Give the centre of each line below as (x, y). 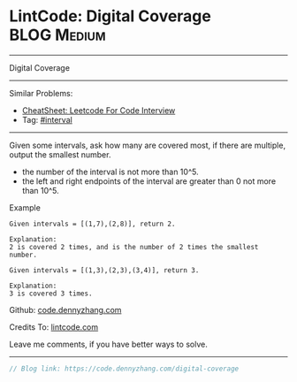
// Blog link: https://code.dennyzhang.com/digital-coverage (124, 369)
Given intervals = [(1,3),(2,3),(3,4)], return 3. (104, 270)
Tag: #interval (47, 119)
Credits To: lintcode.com (54, 327)
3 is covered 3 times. (51, 294)
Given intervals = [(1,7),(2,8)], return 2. (92, 224)
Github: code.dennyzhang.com (65, 309)
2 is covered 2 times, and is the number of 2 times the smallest (134, 247)
